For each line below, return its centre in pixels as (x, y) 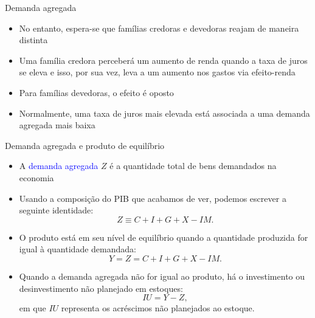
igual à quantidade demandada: (78, 249)
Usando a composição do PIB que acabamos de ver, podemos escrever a (153, 198)
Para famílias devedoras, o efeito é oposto (96, 92)
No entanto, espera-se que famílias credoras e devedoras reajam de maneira (159, 28)
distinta (33, 40)
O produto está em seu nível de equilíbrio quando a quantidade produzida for (164, 237)
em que (33, 308)
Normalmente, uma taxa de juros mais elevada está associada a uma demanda (164, 113)
